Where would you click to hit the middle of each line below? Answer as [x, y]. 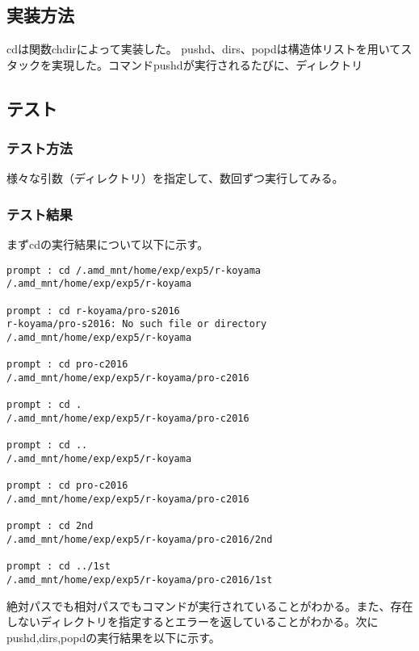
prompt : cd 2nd [50, 526]
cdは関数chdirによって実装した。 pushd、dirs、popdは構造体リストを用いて [204, 49]
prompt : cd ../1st [59, 567]
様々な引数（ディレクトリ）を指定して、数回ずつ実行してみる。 [175, 178]
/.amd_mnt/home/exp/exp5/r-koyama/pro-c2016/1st [140, 580]
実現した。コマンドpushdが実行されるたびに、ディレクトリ [207, 64]
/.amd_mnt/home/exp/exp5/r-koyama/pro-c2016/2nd [140, 539]
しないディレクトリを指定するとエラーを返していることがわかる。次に [193, 622]
